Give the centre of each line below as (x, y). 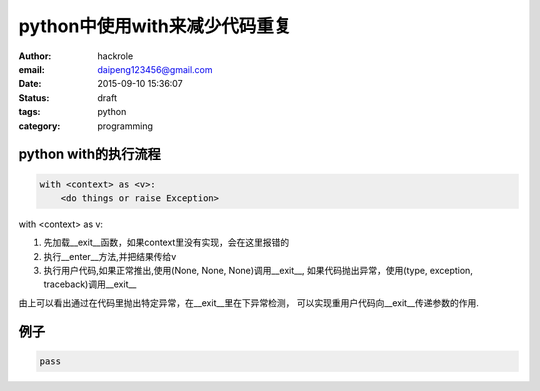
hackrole (115, 56)
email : (31, 69)
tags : (29, 112)
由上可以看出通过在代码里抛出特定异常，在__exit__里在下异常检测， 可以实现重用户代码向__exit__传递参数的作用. (248, 302)
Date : (30, 84)
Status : (34, 97)
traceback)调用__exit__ (90, 284)
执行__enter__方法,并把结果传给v (110, 256)
